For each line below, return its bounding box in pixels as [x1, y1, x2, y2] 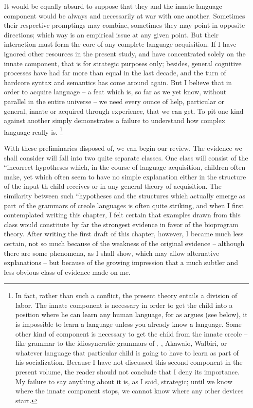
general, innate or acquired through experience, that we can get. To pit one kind [4, 106, 244, 116]
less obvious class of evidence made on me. [4, 266, 131, 277]
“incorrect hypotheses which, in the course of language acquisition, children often [4, 162, 246, 172]
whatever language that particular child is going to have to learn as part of [15, 347, 239, 357]
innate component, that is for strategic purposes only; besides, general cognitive [4, 58, 242, 68]
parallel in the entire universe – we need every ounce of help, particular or [4, 96, 225, 106]
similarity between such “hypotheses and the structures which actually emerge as [4, 190, 246, 200]
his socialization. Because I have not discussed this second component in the [15, 357, 243, 367]
